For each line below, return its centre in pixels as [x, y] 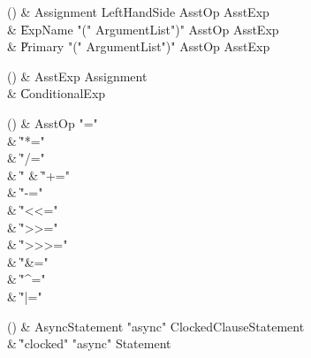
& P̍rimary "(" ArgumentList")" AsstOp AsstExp [139, 46]
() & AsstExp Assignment [77, 76]
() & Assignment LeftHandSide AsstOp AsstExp [138, 11]
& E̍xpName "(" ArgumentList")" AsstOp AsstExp [143, 29]
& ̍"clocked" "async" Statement [89, 343]
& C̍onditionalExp [57, 93]
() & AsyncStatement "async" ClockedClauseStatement [156, 326]
